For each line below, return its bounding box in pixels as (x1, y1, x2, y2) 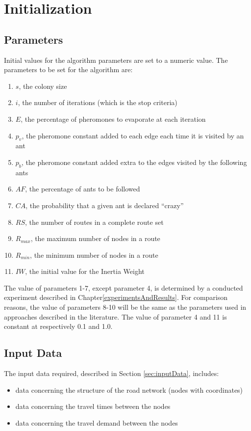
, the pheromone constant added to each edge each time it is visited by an (22, 130, 244, 140)
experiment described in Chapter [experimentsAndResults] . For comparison (4, 292, 228, 302)
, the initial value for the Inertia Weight (25, 266, 145, 276)
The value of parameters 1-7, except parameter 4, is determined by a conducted (4, 282, 243, 293)
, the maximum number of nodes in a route (30, 233, 160, 243)
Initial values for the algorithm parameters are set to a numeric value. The (4, 54, 228, 65)
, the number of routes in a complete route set (25, 216, 164, 227)
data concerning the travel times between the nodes (15, 401, 171, 411)
